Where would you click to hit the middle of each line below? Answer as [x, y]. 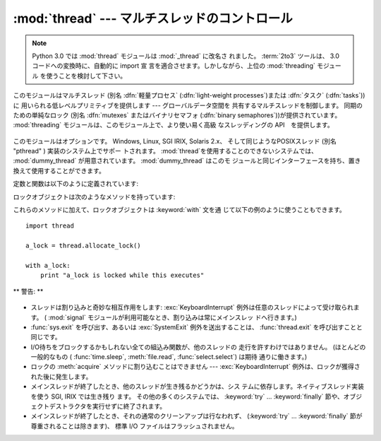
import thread [50, 226]
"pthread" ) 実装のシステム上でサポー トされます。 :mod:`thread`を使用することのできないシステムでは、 [165, 151]
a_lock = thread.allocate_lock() [83, 246]
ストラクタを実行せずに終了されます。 [111, 406]
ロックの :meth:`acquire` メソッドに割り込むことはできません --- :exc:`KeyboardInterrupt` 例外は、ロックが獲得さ [195, 367]
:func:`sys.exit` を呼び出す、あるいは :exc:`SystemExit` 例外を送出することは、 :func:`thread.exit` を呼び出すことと [196, 327]
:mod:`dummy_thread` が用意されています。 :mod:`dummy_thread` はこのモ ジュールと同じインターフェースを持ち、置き [187, 161]
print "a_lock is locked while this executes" [122, 275]
